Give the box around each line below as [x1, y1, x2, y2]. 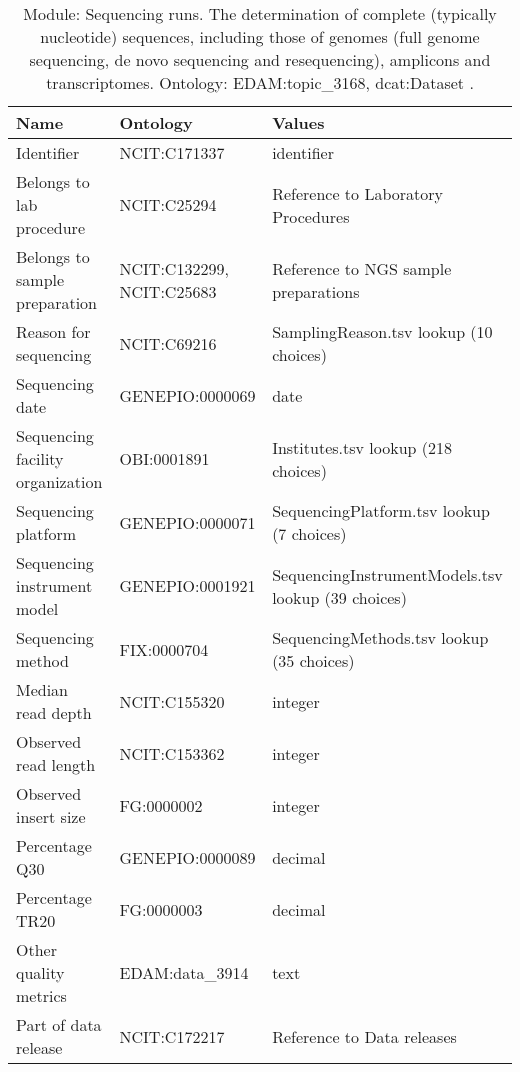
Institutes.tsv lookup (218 [272, 435, 452, 459]
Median [16, 678, 69, 701]
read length [16, 753, 96, 776]
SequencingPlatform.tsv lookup [272, 499, 490, 522]
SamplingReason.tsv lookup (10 [272, 320, 493, 343]
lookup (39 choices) [272, 585, 407, 609]
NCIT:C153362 [119, 741, 225, 765]
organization [16, 470, 103, 493]
